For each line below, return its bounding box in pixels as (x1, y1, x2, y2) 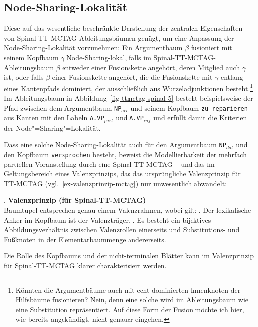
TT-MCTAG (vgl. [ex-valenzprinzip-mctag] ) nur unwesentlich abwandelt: (4, 178, 227, 188)
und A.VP (116, 112, 144, 123)
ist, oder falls (4, 72, 44, 82)
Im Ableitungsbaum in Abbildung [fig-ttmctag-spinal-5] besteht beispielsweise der (4, 93, 253, 103)
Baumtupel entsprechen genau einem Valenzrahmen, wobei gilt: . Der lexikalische (4, 205, 251, 215)
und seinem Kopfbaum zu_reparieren (130, 102, 248, 113)
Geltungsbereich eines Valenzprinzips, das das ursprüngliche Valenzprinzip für (4, 168, 241, 179)
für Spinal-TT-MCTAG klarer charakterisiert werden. (4, 260, 167, 270)
